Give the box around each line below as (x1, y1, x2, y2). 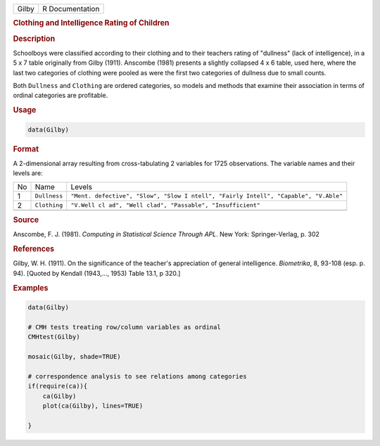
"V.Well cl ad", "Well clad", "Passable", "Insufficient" (70, 201, 260, 209)
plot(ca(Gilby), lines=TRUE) (42, 402, 144, 410)
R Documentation (42, 4, 100, 13)
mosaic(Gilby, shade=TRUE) (27, 352, 121, 361)
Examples (13, 283, 49, 293)
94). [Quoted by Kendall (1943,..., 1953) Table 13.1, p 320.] (13, 269, 181, 277)
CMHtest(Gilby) (27, 333, 80, 341)
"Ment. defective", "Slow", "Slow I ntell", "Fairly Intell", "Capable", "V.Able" (70, 192, 343, 200)
